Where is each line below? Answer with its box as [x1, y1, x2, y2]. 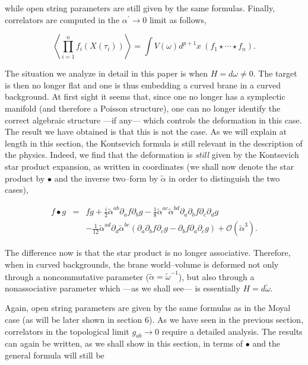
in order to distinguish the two [169, 172, 280, 184]
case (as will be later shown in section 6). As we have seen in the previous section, [5, 313, 304, 326]
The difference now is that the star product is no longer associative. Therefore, [5, 246, 291, 259]
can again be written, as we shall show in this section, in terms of [5, 337, 243, 350]
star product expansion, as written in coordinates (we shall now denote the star [5, 160, 294, 172]
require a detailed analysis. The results [161, 325, 303, 337]
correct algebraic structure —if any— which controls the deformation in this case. [5, 113, 302, 126]
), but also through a [178, 270, 255, 283]
